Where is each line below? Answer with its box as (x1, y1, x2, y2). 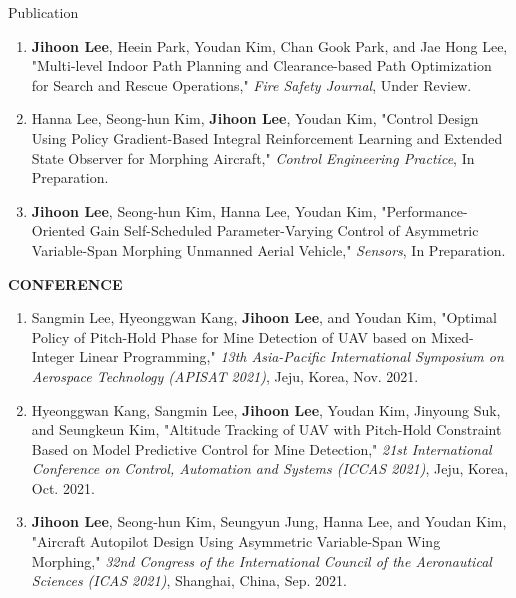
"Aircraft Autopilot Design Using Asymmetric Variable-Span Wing (31, 531, 441, 552)
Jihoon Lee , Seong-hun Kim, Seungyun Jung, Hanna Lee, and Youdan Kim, (31, 511, 507, 532)
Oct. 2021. (31, 477, 95, 498)
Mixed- (430, 326, 474, 347)
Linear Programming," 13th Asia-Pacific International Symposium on (79, 346, 504, 367)
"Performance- (381, 200, 468, 221)
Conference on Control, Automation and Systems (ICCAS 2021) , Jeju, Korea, (31, 458, 509, 479)
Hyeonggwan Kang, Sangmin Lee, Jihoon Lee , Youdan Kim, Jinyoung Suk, (31, 399, 501, 420)
